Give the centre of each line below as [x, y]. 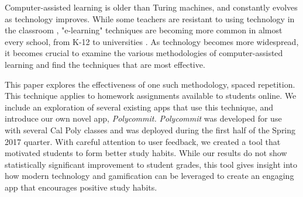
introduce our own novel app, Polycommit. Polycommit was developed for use [143, 118]
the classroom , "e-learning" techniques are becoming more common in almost [144, 30]
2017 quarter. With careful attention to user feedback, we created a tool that [143, 141]
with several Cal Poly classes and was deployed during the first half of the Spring [150, 129]
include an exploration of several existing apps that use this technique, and [139, 107]
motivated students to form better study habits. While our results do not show [146, 153]
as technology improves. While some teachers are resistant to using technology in [150, 18]
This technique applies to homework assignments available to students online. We [151, 96]
